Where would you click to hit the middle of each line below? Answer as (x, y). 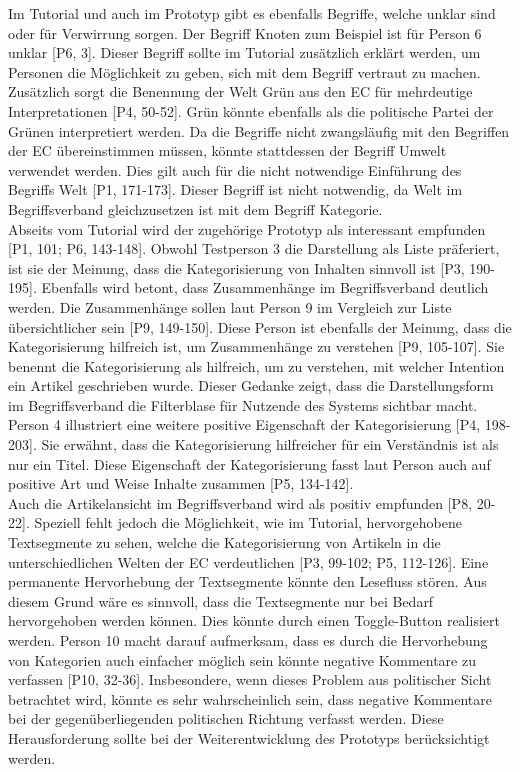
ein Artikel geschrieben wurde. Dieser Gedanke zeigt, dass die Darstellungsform (251, 385)
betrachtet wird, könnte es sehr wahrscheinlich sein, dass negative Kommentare (250, 698)
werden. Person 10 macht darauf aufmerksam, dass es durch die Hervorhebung (248, 640)
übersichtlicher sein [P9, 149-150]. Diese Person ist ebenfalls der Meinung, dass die (260, 326)
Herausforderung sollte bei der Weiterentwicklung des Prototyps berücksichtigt (249, 737)
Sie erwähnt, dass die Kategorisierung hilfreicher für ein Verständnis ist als (270, 444)
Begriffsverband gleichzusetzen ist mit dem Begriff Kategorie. (195, 208)
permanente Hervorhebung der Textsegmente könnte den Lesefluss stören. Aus (247, 581)
